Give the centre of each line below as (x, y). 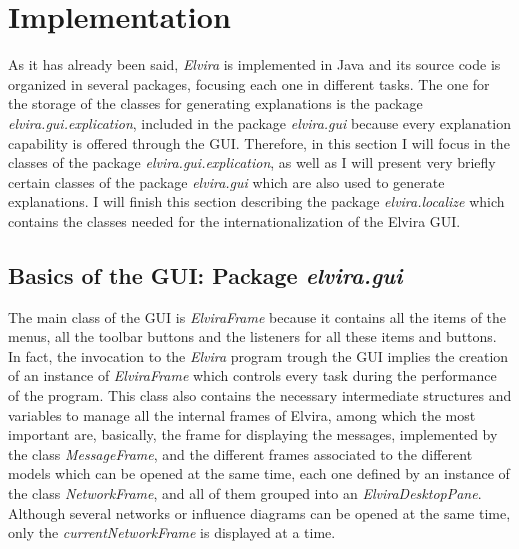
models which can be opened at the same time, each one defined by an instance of (259, 473)
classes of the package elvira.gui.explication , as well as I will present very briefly (252, 162)
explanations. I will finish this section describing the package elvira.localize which (256, 201)
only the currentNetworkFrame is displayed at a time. (172, 532)
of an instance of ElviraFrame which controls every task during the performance (252, 375)
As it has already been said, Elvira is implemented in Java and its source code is (254, 64)
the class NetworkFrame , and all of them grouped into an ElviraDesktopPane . (245, 493)
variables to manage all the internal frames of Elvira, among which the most (242, 414)
